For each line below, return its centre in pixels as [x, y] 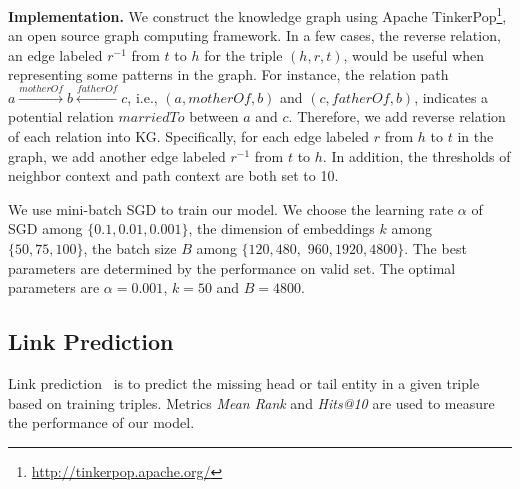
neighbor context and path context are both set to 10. [173, 175]
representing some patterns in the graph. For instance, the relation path [228, 74]
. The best [435, 247]
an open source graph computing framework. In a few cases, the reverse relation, [254, 35]
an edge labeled [55, 54]
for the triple [243, 54]
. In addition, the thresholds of [416, 155]
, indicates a [451, 96]
